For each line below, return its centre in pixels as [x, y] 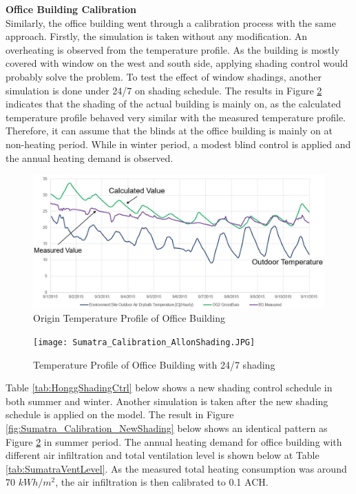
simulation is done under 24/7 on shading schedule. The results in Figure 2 [164, 90]
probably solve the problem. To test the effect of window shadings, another [164, 76]
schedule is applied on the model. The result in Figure [120, 414]
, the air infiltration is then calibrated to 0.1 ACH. [162, 482]
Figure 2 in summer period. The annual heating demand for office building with [174, 441]
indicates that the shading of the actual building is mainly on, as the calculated [174, 104]
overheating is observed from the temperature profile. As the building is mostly [172, 49]
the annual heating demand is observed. [90, 157]
